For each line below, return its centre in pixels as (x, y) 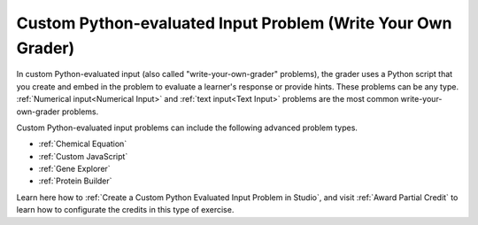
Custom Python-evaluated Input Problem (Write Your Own (234, 23)
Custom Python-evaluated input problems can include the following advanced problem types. (187, 128)
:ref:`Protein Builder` (75, 181)
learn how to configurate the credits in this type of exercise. (125, 210)
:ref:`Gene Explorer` (74, 169)
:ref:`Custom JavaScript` (83, 156)
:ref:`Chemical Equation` (83, 144)
